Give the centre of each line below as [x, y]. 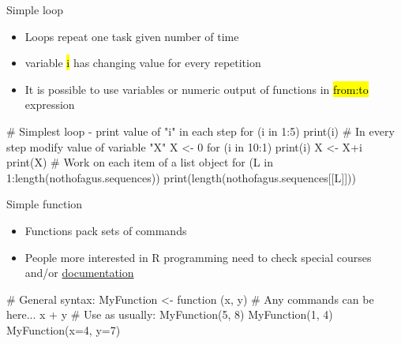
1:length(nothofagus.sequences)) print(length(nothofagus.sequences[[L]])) [181, 177]
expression [50, 105]
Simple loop [35, 9]
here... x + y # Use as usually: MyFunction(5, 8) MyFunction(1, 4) [170, 314]
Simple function [45, 204]
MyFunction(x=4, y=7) [64, 329]
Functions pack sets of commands [106, 230]
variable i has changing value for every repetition [143, 63]
